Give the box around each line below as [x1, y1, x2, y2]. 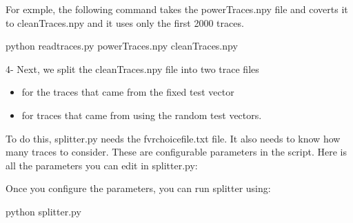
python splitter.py [6, 204, 81, 218]
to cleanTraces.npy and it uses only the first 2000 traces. [6, 15, 244, 30]
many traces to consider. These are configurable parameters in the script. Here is [6, 145, 347, 159]
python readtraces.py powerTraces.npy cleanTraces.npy [6, 39, 238, 53]
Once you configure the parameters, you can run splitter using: [6, 181, 271, 195]
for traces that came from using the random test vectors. [21, 107, 262, 122]
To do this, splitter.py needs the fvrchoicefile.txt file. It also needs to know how [6, 131, 341, 145]
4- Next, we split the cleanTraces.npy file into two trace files [6, 61, 259, 76]
